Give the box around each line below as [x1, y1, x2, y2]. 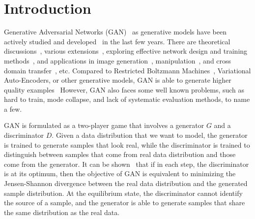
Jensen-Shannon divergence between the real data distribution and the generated [4, 178, 248, 188]
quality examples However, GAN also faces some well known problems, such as [4, 84, 245, 94]
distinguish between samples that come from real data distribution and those [4, 149, 236, 159]
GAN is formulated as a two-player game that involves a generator [4, 120, 204, 130]
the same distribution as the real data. [4, 207, 120, 217]
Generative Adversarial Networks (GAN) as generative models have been [4, 27, 227, 37]
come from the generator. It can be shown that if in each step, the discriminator [4, 158, 249, 169]
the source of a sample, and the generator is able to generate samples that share [4, 197, 245, 208]
